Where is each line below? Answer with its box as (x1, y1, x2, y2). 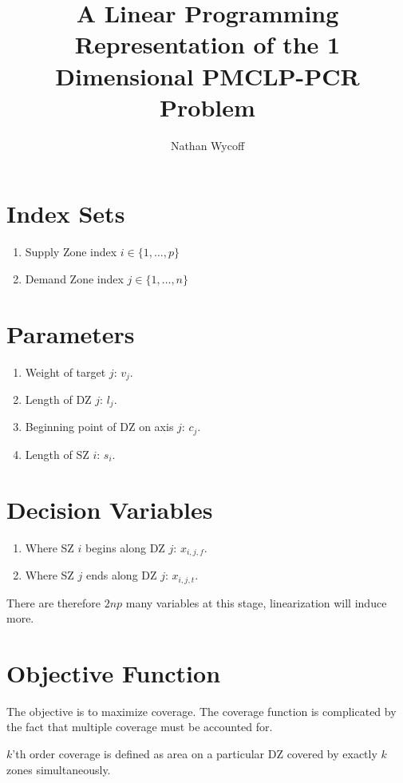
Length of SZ (25, 445, 89, 462)
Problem (160, 90, 255, 123)
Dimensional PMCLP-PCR (55, 59, 360, 92)
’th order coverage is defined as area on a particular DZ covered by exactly (12, 745, 377, 762)
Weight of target (25, 363, 106, 380)
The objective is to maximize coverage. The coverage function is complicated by (6, 702, 397, 719)
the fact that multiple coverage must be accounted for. (6, 718, 273, 735)
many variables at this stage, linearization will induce (125, 594, 387, 611)
